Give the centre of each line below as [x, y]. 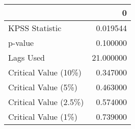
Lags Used [26, 57]
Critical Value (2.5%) [46, 102]
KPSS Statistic [35, 28]
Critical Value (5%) [43, 87]
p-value [21, 43]
